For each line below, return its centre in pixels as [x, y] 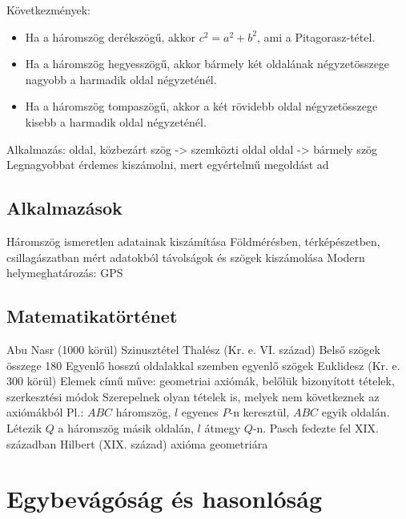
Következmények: [48, 10]
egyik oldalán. [356, 412]
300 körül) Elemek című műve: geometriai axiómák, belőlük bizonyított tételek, [201, 381]
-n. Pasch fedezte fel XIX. [316, 427]
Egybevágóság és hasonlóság [164, 499]
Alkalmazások [64, 208]
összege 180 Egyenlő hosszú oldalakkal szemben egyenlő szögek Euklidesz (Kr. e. [203, 365]
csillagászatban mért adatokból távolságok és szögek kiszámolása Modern [186, 257]
